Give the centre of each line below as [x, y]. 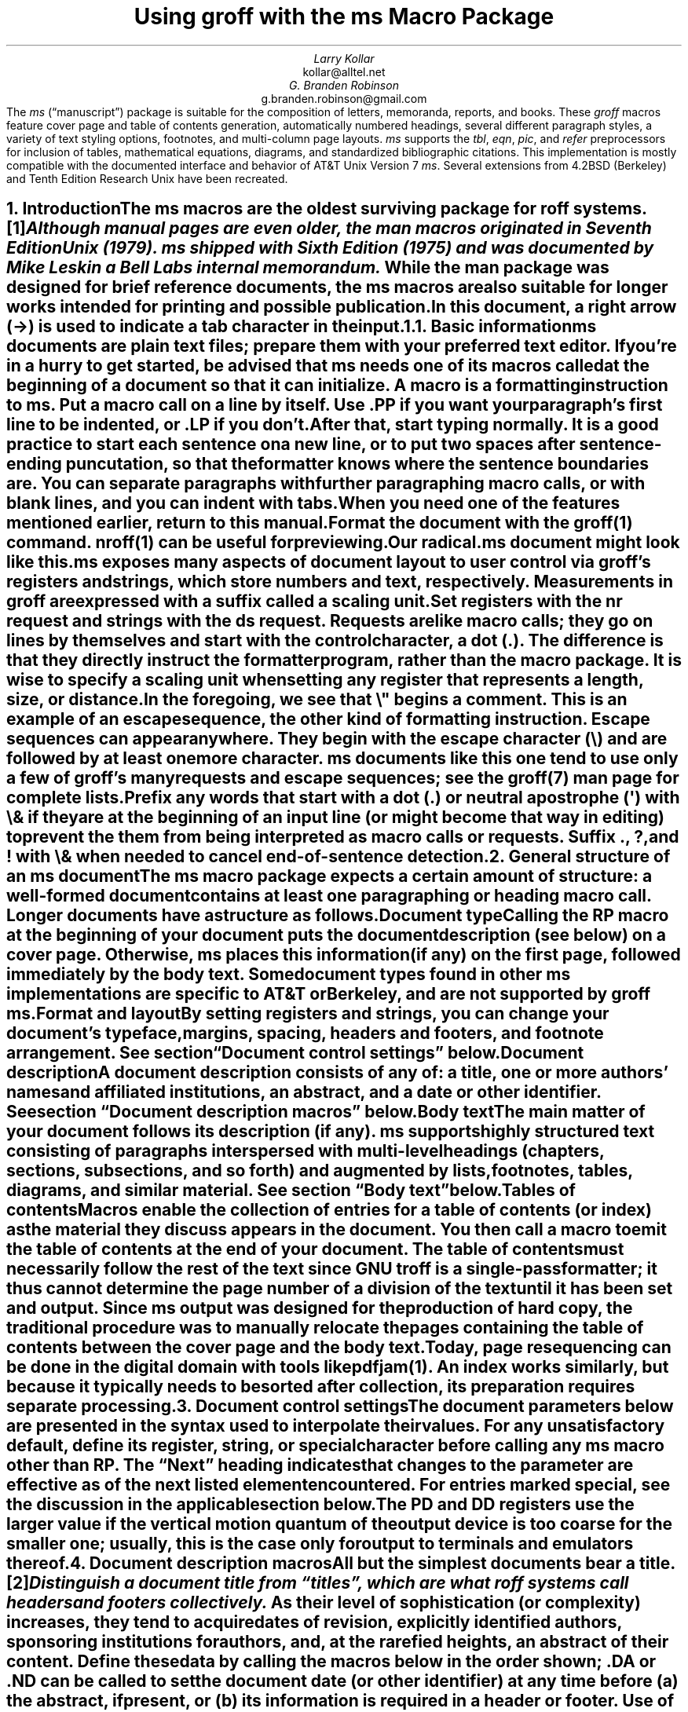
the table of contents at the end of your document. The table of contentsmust [315, 1249]
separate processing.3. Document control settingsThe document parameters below [340, 1407]
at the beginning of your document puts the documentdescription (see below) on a [336, 935]
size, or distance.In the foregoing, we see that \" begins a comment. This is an [317, 700]
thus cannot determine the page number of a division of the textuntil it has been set [340, 1289]
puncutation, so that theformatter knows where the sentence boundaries [357, 464]
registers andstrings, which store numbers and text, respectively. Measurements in [340, 582]
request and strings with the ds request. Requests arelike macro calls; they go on [330, 621]
